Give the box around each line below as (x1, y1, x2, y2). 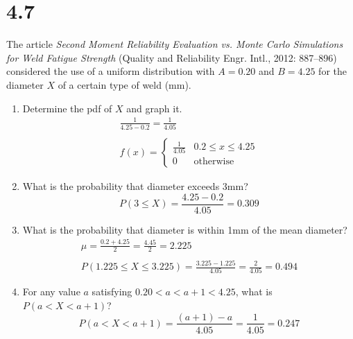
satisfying (92, 284, 132, 299)
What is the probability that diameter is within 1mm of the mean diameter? (22, 222, 347, 236)
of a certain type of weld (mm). (58, 77, 191, 92)
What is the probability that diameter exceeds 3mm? (22, 179, 248, 193)
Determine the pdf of (22, 101, 112, 115)
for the (318, 64, 347, 78)
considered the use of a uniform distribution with (6, 64, 215, 78)
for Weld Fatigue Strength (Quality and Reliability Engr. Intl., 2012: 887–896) (6, 50, 337, 64)
